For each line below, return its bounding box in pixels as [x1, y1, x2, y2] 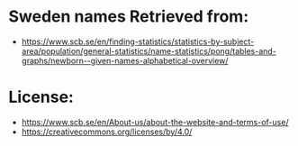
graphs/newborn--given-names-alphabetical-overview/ [21, 55, 229, 66]
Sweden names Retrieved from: [8, 6, 249, 27]
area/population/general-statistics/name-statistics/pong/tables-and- [21, 45, 276, 56]
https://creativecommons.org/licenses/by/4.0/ [21, 126, 193, 137]
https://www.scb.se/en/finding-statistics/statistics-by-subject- [21, 36, 255, 47]
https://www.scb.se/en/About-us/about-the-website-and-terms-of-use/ [21, 116, 289, 127]
